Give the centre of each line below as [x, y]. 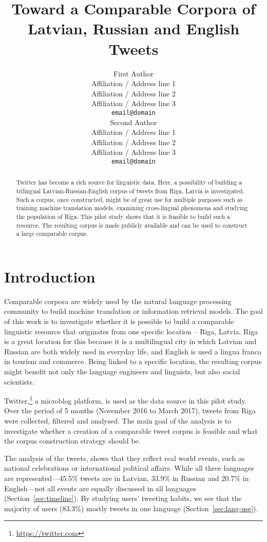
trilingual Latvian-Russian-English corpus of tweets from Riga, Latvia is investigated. [130, 191]
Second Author [133, 122]
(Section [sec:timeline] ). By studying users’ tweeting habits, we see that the [123, 498]
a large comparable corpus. [52, 234]
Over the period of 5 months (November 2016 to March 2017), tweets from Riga [130, 410]
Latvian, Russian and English [133, 28]
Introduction [50, 276]
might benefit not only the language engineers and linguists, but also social [122, 372]
